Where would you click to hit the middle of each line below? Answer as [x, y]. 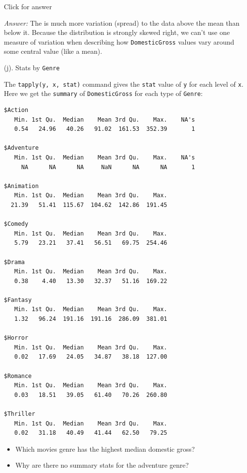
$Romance [18, 376]
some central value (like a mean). [53, 51]
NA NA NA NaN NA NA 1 [108, 167]
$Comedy [16, 224]
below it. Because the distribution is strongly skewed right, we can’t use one [117, 32]
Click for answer [28, 6]
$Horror [16, 338]
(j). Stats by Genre [32, 68]
